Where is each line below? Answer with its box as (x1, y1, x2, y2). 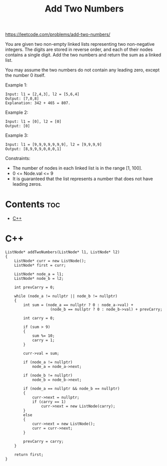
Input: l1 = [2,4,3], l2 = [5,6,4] (5, 92, 80, 97)
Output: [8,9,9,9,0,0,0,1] (5, 146, 62, 151)
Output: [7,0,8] (5, 96, 39, 101)
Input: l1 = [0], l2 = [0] (5, 119, 62, 124)
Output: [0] (5, 124, 30, 129)
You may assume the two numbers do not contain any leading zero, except (5, 67, 159, 73)
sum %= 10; (32, 333, 55, 339)
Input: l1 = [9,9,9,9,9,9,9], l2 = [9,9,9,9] (5, 142, 102, 147)
